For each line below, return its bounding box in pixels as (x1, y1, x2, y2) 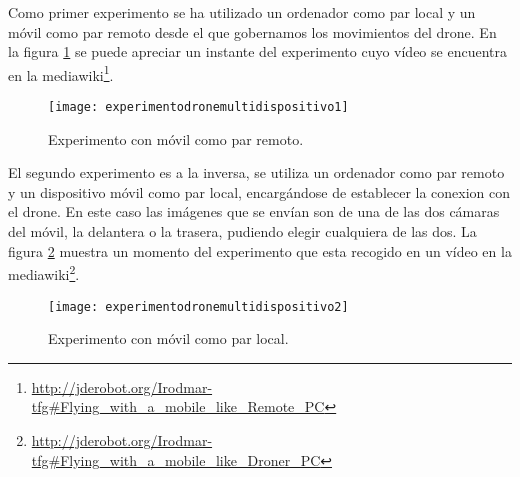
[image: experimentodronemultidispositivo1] (48, 100, 349, 115)
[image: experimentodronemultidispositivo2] (48, 299, 349, 314)
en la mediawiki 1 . (8, 61, 114, 85)
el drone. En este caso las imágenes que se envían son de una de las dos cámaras (8, 201, 500, 222)
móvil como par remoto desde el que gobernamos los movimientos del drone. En (8, 21, 497, 42)
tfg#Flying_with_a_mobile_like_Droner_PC (31, 449, 321, 470)
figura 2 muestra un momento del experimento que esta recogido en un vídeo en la (8, 240, 512, 261)
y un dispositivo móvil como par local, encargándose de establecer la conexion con (8, 181, 511, 202)
